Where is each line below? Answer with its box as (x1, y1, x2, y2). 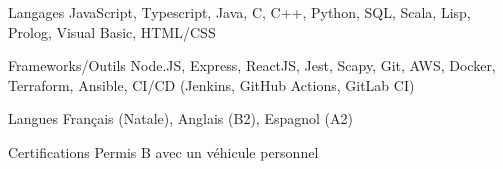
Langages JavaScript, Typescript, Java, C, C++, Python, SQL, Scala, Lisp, (8, 2, 471, 22)
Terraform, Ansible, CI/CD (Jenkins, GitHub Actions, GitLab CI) (8, 74, 415, 95)
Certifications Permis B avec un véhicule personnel (8, 141, 319, 162)
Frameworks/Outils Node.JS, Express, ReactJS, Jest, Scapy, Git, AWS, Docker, (8, 55, 496, 76)
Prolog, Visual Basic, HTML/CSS (8, 21, 216, 42)
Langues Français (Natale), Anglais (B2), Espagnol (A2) (8, 108, 353, 129)
